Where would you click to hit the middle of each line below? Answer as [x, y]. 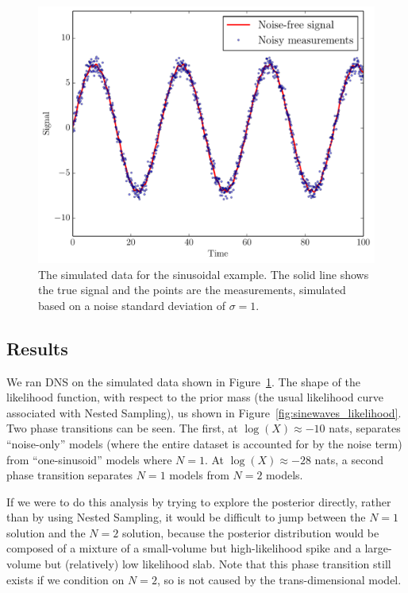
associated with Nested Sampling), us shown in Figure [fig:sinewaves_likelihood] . [204, 412]
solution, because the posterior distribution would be [250, 532]
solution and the [46, 532]
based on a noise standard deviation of [132, 305]
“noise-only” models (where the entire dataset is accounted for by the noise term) [204, 443]
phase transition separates [70, 475]
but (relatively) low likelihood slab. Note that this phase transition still [218, 564]
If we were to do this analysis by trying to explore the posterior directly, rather [199, 501]
